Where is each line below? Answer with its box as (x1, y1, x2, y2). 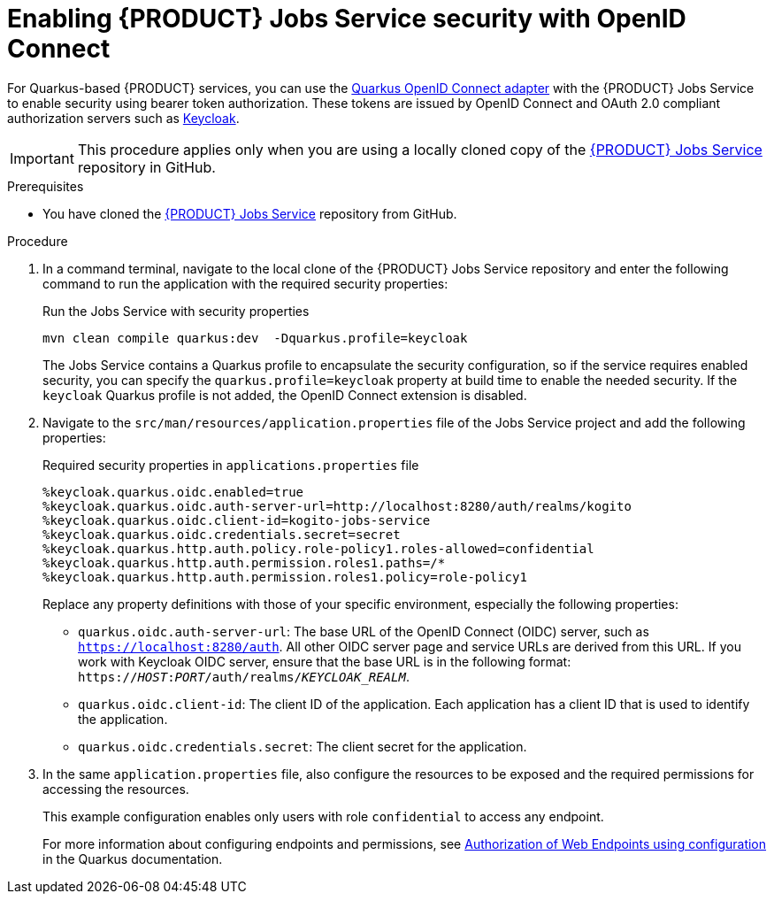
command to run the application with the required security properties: (42, 275, 448, 291)
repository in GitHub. (77, 158, 216, 176)
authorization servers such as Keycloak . (7, 110, 240, 126)
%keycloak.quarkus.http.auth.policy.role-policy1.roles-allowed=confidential (42, 541, 594, 556)
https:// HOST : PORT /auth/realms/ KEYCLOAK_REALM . (78, 668, 410, 684)
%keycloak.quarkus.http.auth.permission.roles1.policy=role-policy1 (42, 569, 527, 584)
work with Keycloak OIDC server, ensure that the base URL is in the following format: (78, 653, 571, 669)
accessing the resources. (42, 781, 189, 797)
